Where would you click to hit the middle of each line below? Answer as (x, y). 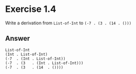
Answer (18, 38)
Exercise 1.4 (31, 9)
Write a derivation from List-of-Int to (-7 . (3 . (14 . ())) (68, 23)
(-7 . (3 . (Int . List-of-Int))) (44, 63)
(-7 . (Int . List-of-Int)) (35, 59)
